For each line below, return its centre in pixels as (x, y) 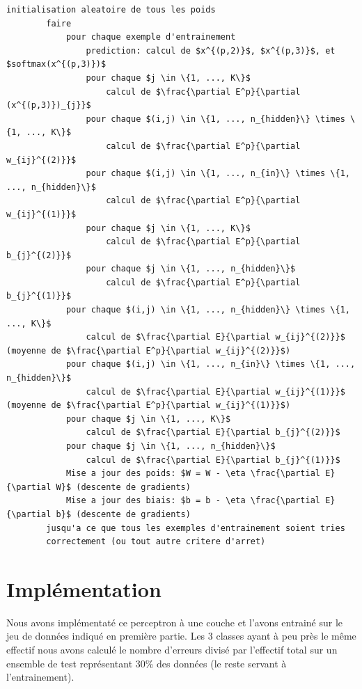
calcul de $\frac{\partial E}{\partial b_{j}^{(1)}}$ (213, 460)
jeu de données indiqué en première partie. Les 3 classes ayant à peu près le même (181, 636)
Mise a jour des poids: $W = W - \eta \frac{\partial (193, 474)
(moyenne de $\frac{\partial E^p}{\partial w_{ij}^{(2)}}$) (149, 350)
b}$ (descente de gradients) (123, 514)
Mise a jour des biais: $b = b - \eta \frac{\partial (193, 501)
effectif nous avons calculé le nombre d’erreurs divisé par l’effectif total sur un (172, 650)
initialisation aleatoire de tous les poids (111, 10)
